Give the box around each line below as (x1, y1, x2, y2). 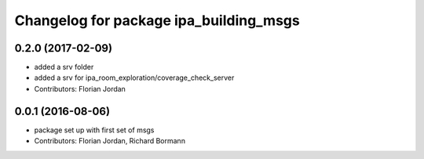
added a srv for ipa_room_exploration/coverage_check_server (34, 73, 235, 82)
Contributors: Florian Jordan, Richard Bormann (34, 136, 186, 146)
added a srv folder (34, 63, 94, 72)
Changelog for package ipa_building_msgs (14, 12, 300, 29)
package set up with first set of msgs (34, 125, 155, 135)
